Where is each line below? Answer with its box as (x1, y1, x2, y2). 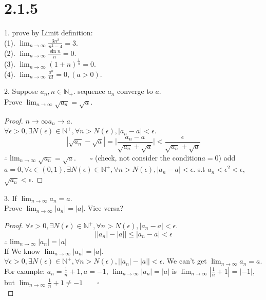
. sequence (73, 86, 105, 96)
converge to (117, 86, 153, 96)
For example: (4, 265, 45, 276)
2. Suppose (4, 86, 38, 96)
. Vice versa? (83, 203, 124, 213)
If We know (4, 245, 40, 256)
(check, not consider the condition (95, 152, 202, 163)
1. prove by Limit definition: (4, 27, 93, 38)
